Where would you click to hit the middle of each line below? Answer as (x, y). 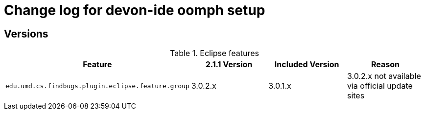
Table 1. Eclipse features (214, 53)
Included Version (307, 65)
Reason (385, 65)
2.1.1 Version (229, 65)
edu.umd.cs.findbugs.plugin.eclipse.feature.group (97, 86)
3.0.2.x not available (384, 76)
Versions (26, 34)
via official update (380, 86)
